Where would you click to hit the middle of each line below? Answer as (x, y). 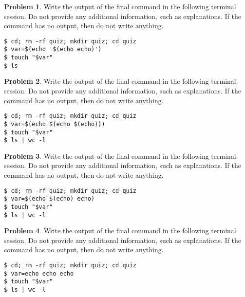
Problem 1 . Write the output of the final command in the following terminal (120, 6)
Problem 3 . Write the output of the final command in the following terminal (120, 156)
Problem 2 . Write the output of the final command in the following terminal (120, 81)
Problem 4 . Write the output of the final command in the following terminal (120, 231)
